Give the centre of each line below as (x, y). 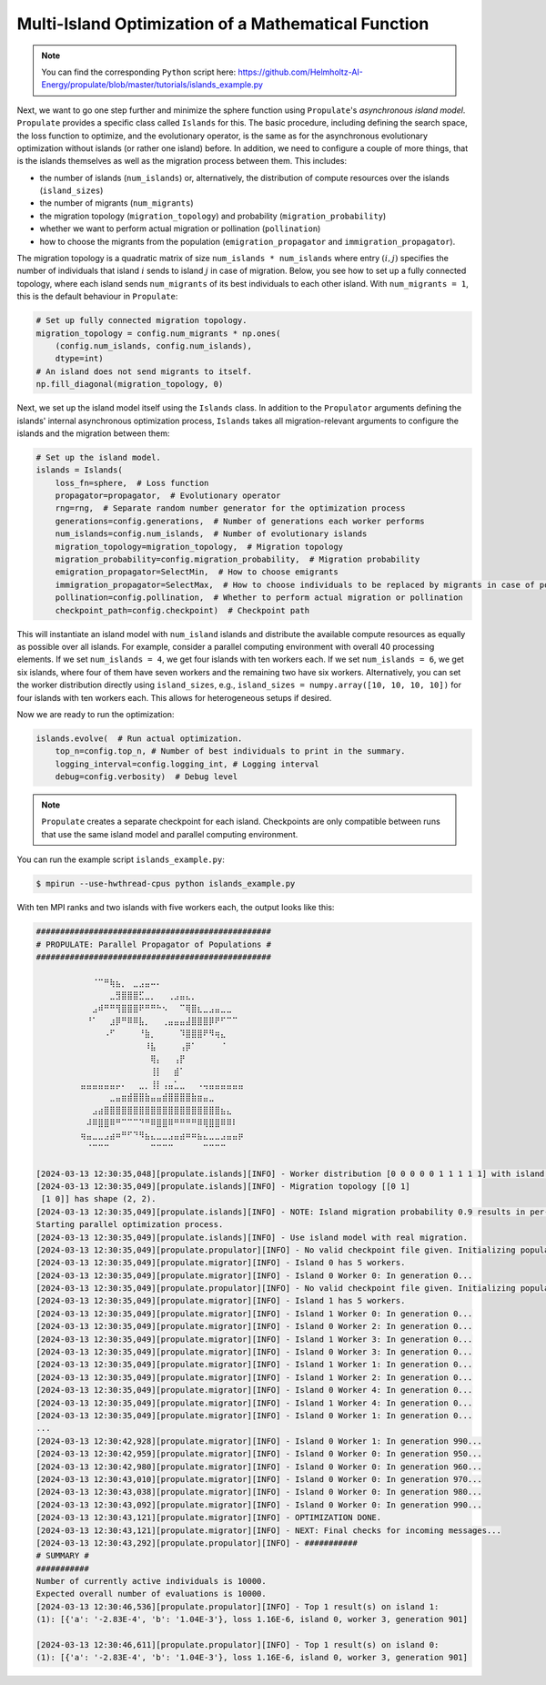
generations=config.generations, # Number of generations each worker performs (240, 521)
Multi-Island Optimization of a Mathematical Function (223, 24)
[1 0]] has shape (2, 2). (99, 1199)
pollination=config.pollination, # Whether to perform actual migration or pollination (259, 598)
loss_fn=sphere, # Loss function (132, 483)
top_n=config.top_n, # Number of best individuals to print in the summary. (230, 751)
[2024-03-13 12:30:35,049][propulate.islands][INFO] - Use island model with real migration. (252, 1237)
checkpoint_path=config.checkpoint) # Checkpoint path (182, 610)
